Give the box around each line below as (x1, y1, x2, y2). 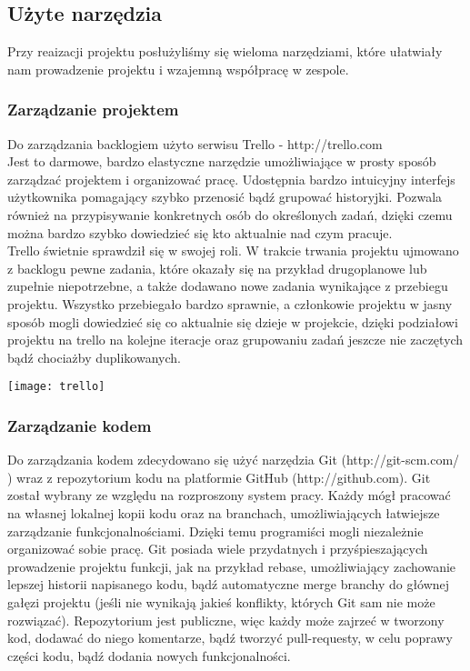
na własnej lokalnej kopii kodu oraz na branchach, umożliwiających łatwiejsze (7, 503, 440, 522)
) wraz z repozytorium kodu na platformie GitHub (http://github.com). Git (7, 467, 431, 486)
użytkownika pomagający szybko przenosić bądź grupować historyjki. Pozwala (7, 187, 443, 206)
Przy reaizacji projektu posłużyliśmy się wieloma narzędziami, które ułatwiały (7, 42, 443, 61)
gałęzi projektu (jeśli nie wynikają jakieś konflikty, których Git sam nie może (7, 592, 435, 611)
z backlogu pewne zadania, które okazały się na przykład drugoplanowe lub (7, 258, 427, 277)
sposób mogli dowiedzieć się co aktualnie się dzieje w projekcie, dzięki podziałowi (7, 312, 458, 331)
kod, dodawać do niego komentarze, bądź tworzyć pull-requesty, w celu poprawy (7, 628, 453, 647)
